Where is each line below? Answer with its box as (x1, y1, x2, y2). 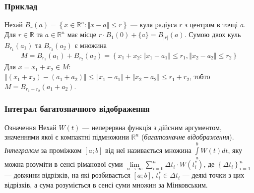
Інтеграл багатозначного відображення (4, 102, 150, 115)
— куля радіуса (130, 19, 177, 30)
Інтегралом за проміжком (4, 145, 82, 155)
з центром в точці (185, 19, 238, 30)
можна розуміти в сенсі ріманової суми (4, 159, 123, 169)
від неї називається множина (105, 145, 191, 155)
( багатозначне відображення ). (141, 132, 234, 142)
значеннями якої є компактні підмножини (4, 132, 129, 142)
